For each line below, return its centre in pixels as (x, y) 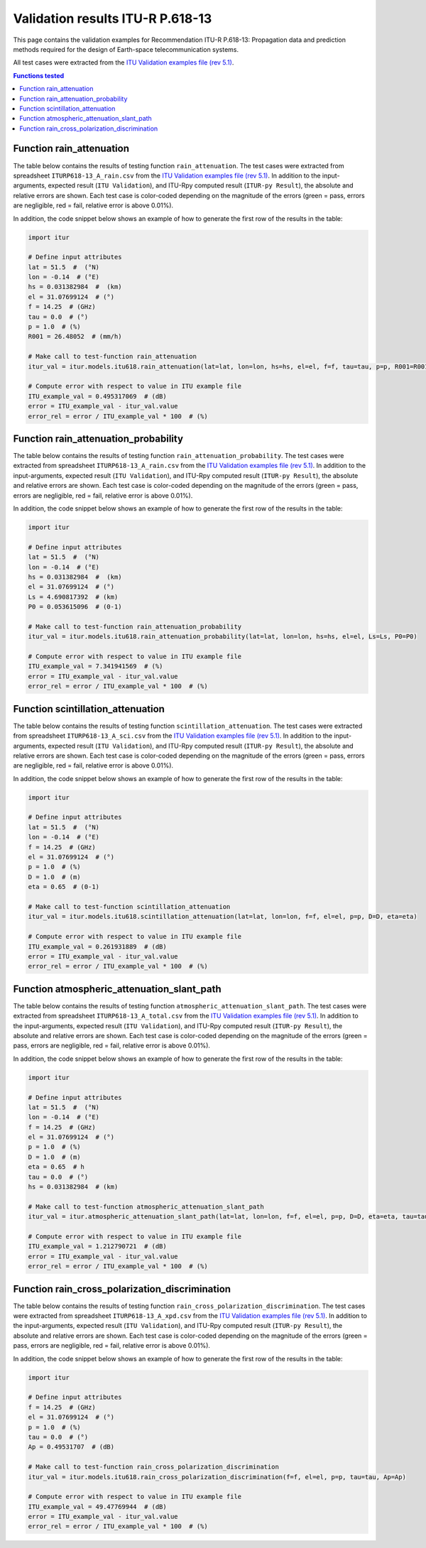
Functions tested (39, 75)
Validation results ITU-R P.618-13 (113, 18)
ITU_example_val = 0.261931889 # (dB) (97, 947)
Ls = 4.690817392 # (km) (73, 597)
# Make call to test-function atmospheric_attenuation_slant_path (146, 1206)
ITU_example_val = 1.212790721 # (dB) (97, 1247)
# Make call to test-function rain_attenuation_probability (135, 626)
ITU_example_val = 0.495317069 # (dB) (97, 396)
